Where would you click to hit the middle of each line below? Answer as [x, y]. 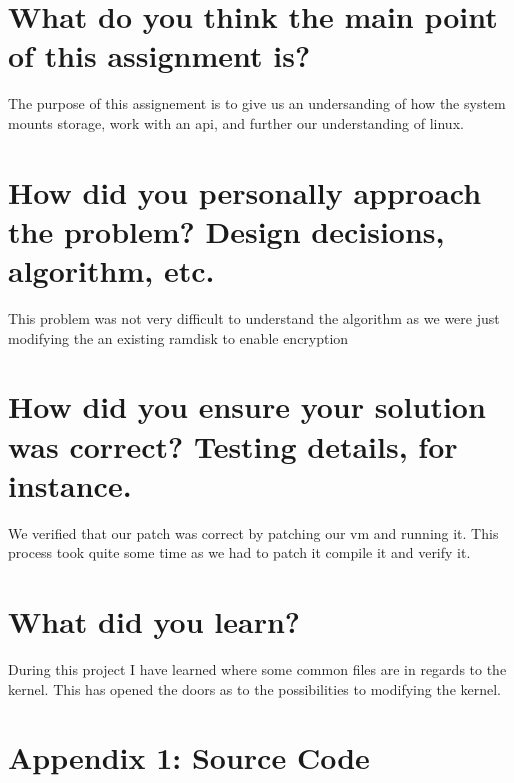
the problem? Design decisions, [226, 230]
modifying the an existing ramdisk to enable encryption [178, 337]
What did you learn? [154, 621]
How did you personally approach [245, 191]
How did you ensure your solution [247, 406]
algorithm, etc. [111, 270]
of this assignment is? [159, 55]
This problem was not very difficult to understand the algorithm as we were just [254, 318]
